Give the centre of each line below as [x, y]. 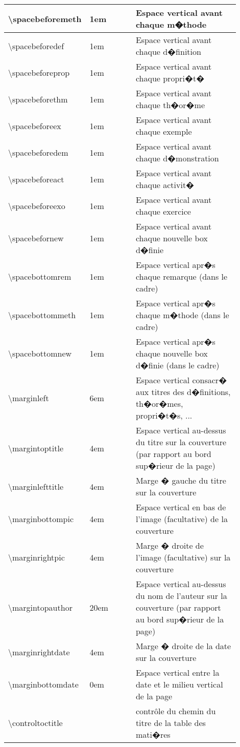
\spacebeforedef [36, 46]
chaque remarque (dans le [182, 276]
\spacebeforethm [38, 99]
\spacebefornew [36, 238]
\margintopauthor [40, 607]
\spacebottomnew [40, 353]
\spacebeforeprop [39, 72]
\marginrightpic [37, 557]
